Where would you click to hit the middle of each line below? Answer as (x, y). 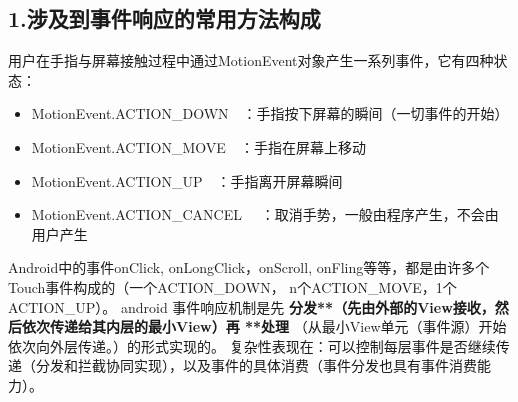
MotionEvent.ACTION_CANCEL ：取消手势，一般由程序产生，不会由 (265, 214)
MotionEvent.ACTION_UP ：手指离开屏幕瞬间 (187, 180)
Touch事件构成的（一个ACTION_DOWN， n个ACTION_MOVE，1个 (232, 286)
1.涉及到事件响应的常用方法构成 (164, 18)
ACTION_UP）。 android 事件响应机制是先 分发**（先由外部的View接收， (251, 306)
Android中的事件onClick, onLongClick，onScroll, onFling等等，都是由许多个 (249, 267)
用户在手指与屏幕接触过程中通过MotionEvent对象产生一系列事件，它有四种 (251, 60)
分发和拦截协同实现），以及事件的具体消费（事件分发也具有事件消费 (256, 365)
